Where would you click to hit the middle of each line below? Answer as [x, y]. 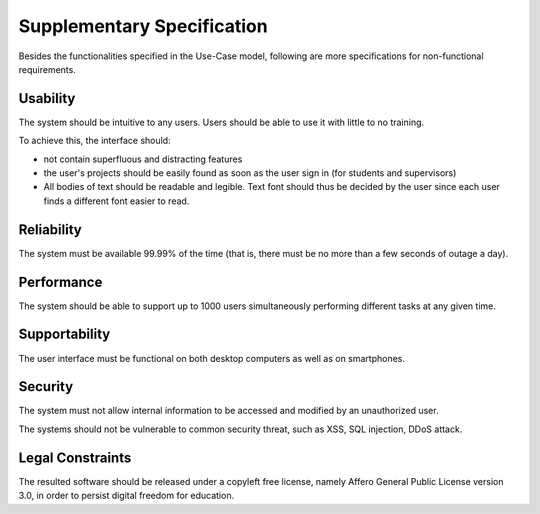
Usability [47, 98]
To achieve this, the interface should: [94, 141]
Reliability [50, 229]
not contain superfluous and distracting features [143, 159]
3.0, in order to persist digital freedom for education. [126, 496]
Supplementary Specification [143, 26]
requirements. [47, 69]
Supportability [64, 334]
